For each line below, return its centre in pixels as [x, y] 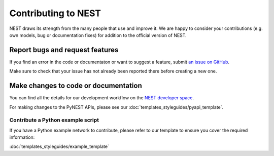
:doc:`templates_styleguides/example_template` [59, 146]
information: [22, 137]
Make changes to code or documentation [76, 86]
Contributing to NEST [55, 13]
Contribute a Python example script [54, 120]
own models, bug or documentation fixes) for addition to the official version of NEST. [98, 35]
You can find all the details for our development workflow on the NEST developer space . [101, 98]
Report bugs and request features [64, 50]
